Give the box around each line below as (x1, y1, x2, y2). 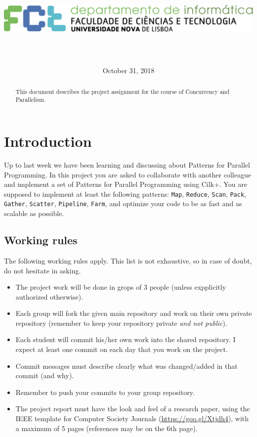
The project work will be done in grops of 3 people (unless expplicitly (15, 282, 226, 292)
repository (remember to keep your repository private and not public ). (15, 317, 227, 328)
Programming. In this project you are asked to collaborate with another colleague (4, 169, 251, 179)
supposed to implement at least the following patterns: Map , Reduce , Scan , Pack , (4, 188, 246, 199)
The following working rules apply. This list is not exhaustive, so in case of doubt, (4, 255, 252, 265)
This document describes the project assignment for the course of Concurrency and (15, 87, 230, 95)
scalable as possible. (4, 208, 64, 218)
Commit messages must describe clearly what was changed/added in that (15, 360, 238, 371)
